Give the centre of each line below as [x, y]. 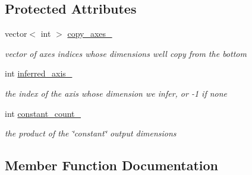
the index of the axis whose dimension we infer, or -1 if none [116, 93]
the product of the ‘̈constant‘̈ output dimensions [91, 133]
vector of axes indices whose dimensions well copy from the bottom [126, 53]
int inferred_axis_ [39, 73]
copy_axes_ [90, 34]
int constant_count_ [43, 113]
